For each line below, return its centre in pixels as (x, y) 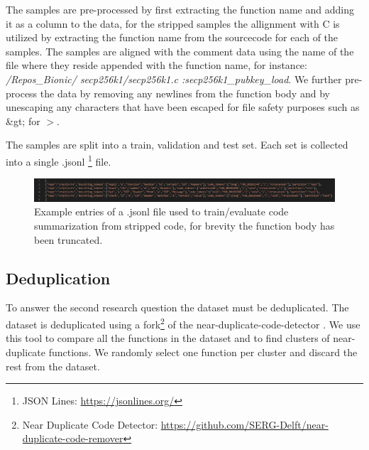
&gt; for (23, 120)
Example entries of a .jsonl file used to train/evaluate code (161, 211)
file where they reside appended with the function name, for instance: (156, 65)
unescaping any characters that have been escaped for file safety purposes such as (183, 107)
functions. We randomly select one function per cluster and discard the (203, 352)
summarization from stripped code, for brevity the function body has (184, 226)
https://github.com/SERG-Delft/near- (244, 424)
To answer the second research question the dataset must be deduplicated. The (177, 307)
